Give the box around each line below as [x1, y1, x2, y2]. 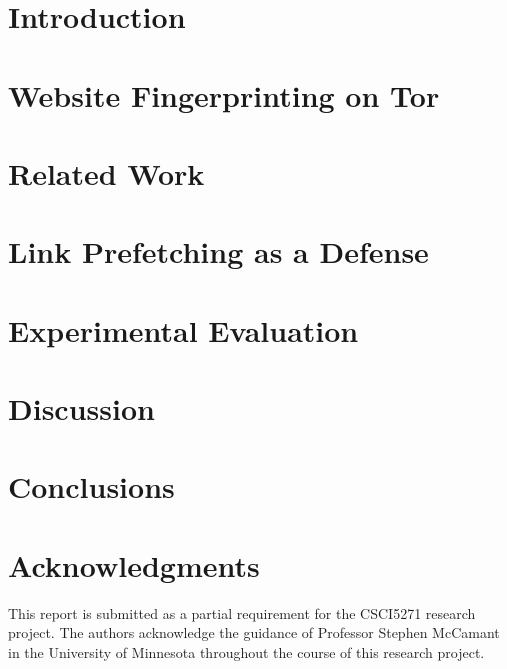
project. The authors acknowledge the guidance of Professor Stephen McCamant [8, 622, 500, 643]
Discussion [8, 388, 155, 429]
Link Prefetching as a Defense [8, 231, 429, 272]
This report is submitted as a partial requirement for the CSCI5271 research [8, 602, 476, 623]
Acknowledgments [8, 544, 260, 585]
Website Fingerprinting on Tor [8, 74, 440, 115]
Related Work [8, 152, 205, 193]
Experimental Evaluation [8, 309, 359, 350]
